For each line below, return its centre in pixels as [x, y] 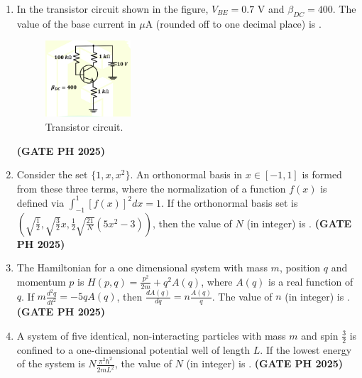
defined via [40, 202]
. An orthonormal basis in [186, 174]
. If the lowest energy [306, 349]
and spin [320, 335]
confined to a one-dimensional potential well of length [133, 349]
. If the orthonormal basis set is [229, 202]
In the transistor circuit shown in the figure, [113, 9]
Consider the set [52, 174]
